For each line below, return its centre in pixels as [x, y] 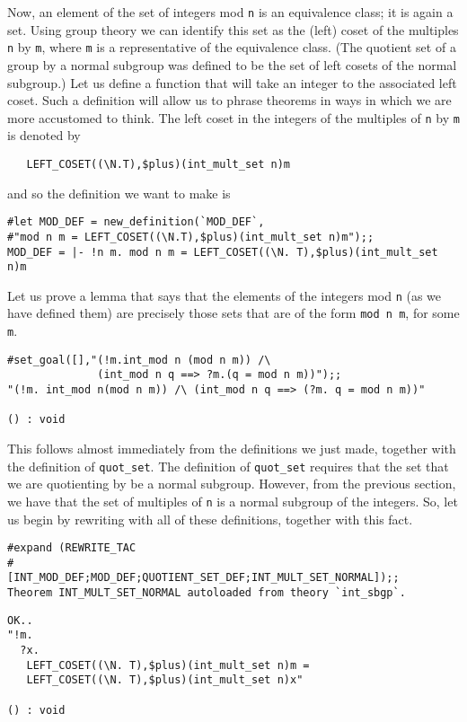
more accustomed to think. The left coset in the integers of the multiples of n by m [233, 117]
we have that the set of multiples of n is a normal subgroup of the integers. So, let [233, 501]
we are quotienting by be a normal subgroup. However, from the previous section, [232, 484]
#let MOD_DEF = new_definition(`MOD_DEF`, [136, 222]
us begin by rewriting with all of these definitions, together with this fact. [210, 519]
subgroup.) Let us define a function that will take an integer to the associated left [232, 82]
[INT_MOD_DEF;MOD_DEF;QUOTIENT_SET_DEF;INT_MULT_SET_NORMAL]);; [203, 578]
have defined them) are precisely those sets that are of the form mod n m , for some [233, 313]
